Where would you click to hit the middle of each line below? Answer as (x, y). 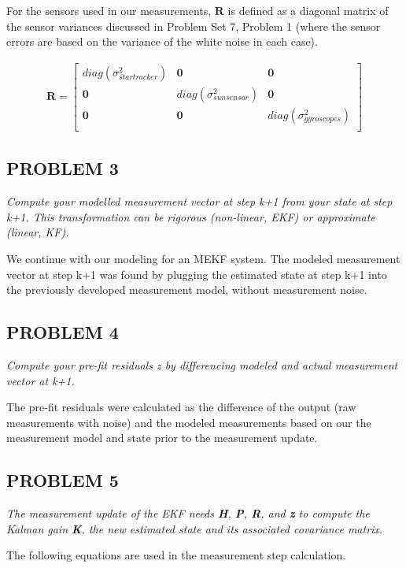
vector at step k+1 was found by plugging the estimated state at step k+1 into (197, 274)
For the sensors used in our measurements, (109, 10)
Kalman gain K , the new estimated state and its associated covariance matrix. (195, 528)
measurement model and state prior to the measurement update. (162, 438)
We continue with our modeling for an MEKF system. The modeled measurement (203, 258)
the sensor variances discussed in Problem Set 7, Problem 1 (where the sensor (194, 26)
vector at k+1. (41, 380)
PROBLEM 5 (63, 480)
